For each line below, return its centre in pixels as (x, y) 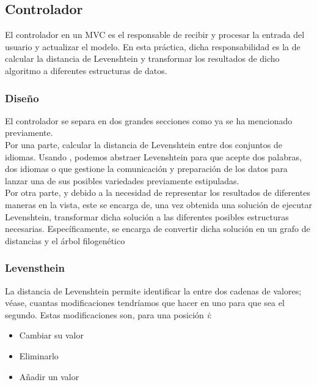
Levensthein (35, 268)
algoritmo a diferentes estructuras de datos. (86, 70)
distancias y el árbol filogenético (65, 240)
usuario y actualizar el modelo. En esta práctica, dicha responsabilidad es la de (153, 46)
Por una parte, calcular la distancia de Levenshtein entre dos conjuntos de (144, 144)
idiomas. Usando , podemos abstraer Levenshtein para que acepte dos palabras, (153, 156)
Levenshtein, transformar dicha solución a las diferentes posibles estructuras (147, 216)
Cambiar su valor (51, 335)
